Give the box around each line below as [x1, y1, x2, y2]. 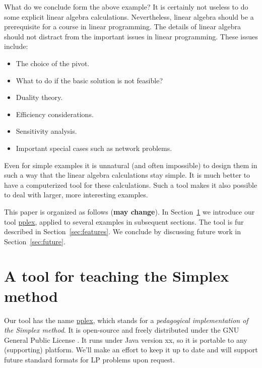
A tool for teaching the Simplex [4, 266, 229, 286]
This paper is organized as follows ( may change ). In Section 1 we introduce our [4, 206, 255, 217]
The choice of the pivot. [16, 58, 90, 68]
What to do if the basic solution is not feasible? [16, 75, 163, 85]
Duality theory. [16, 92, 63, 102]
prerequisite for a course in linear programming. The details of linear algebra [4, 21, 241, 32]
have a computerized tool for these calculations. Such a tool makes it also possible [4, 179, 257, 190]
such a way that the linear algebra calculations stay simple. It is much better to [4, 170, 250, 180]
